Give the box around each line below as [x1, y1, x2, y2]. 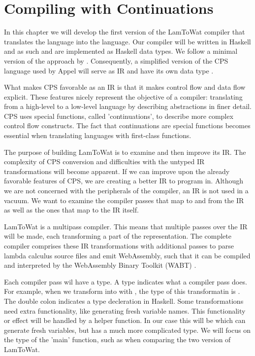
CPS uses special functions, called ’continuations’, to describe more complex [4, 110, 233, 121]
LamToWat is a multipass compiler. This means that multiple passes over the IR [4, 221, 248, 231]
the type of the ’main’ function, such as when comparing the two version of [4, 334, 231, 345]
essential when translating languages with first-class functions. [4, 130, 191, 141]
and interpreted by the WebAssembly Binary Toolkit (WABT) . [4, 260, 196, 270]
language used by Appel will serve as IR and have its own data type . [4, 65, 214, 75]
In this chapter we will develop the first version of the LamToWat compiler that [4, 27, 245, 37]
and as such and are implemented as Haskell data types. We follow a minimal [4, 46, 238, 56]
